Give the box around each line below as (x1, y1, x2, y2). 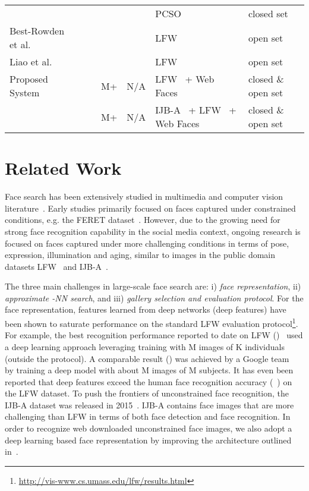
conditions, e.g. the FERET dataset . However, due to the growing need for (5, 213, 280, 226)
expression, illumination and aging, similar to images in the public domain (5, 248, 276, 261)
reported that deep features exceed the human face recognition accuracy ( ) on (5, 375, 292, 388)
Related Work (5, 156, 122, 180)
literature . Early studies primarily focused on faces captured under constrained (5, 202, 296, 214)
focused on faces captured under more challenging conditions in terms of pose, (5, 237, 289, 249)
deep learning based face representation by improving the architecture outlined (5, 433, 292, 446)
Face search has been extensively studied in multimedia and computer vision (5, 190, 283, 203)
